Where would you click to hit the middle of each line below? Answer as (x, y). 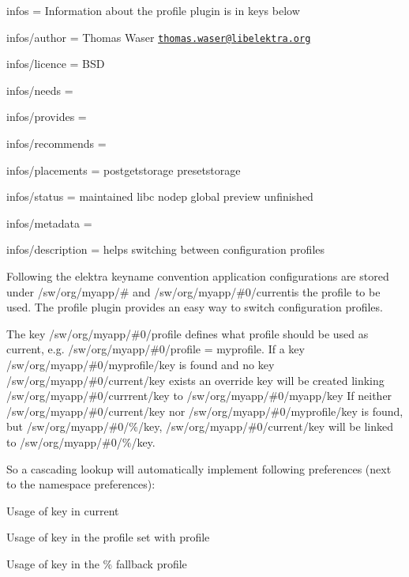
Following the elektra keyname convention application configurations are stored (198, 276)
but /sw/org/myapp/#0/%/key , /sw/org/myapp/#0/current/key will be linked (200, 426)
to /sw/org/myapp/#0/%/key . (81, 441)
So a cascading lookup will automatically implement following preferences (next (199, 468)
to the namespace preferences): (81, 484)
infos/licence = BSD (56, 64)
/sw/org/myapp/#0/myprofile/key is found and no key (141, 364)
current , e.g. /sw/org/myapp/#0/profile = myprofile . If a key (156, 349)
